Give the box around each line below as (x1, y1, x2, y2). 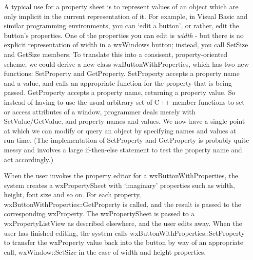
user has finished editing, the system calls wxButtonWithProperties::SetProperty (4, 227, 245, 238)
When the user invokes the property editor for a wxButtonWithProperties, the (4, 170, 238, 181)
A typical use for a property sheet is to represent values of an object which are (4, 1, 238, 11)
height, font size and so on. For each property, (4, 189, 141, 200)
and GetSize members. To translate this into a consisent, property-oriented (4, 49, 228, 59)
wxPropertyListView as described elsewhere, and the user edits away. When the (4, 218, 242, 228)
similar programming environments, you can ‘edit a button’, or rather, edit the (4, 20, 239, 31)
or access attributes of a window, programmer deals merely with (4, 106, 195, 116)
